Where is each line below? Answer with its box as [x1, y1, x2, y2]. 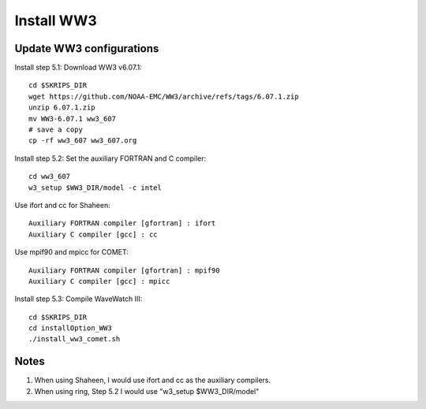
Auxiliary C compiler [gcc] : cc [28, 229, 158, 239]
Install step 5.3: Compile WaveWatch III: [14, 294, 143, 303]
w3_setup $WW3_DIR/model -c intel [28, 183, 162, 192]
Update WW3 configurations [14, 42, 159, 55]
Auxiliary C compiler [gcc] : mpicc [28, 277, 170, 285]
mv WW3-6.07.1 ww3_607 [28, 114, 117, 123]
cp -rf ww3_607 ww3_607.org [28, 136, 137, 145]
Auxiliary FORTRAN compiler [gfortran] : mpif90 [28, 266, 220, 275]
